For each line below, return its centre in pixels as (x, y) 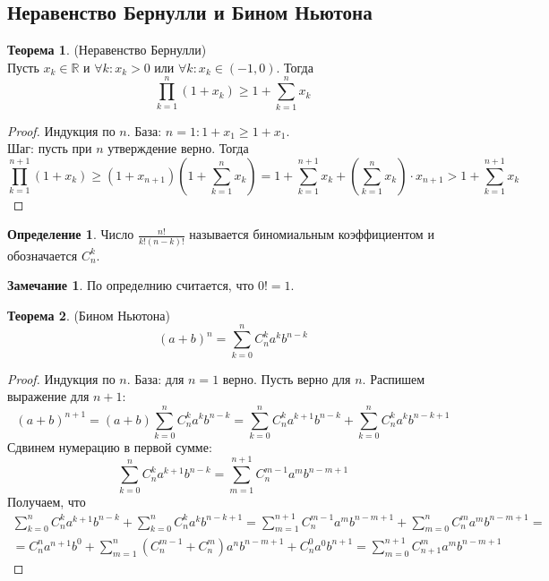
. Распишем (394, 378)
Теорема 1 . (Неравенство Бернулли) (107, 50)
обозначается (43, 255)
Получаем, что (47, 501)
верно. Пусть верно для (287, 378)
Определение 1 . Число (71, 234)
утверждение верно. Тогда (178, 148)
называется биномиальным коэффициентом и (312, 234)
